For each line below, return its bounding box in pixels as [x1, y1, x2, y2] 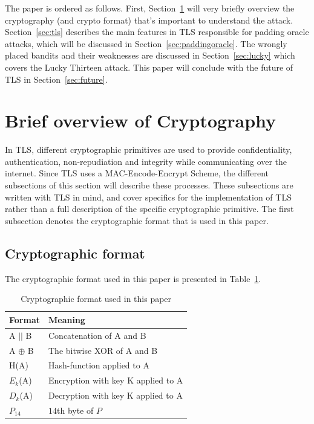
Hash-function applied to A [48, 359, 149, 371]
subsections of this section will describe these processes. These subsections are [5, 179, 293, 191]
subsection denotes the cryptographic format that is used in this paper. [5, 214, 269, 226]
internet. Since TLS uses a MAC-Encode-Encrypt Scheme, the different [5, 167, 269, 179]
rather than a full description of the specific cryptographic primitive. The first [5, 202, 294, 215]
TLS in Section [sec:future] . [5, 72, 108, 85]
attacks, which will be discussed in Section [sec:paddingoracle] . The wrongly [5, 37, 287, 50]
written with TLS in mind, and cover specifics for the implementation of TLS [5, 190, 292, 203]
